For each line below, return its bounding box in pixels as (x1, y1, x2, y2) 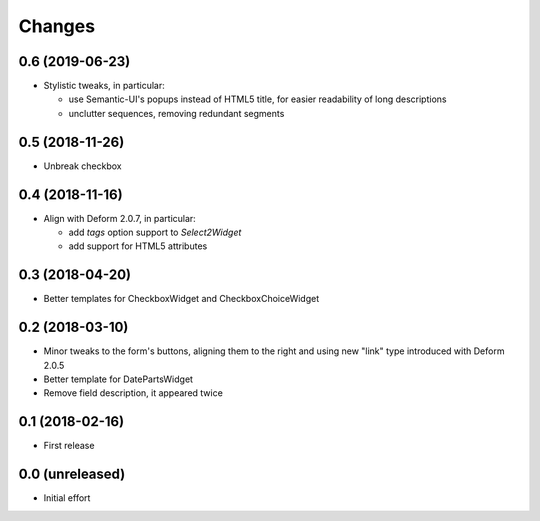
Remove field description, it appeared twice (43, 387, 224, 399)
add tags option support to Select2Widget (68, 226, 242, 239)
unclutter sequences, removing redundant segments (68, 107, 285, 119)
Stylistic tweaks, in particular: (43, 80, 165, 92)
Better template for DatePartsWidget (43, 373, 194, 385)
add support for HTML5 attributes (68, 240, 208, 252)
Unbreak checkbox (43, 160, 122, 172)
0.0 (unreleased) (18, 466, 126, 483)
